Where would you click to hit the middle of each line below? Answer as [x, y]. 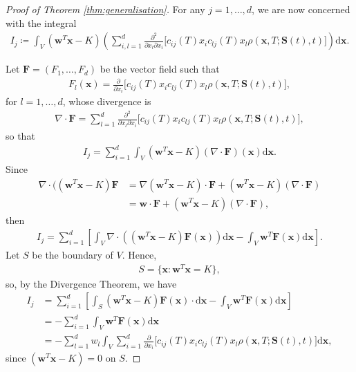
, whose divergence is [107, 101]
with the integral [41, 22]
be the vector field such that [160, 69]
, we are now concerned [301, 9]
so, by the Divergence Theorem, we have [91, 283]
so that [20, 135]
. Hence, [139, 255]
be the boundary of [73, 255]
